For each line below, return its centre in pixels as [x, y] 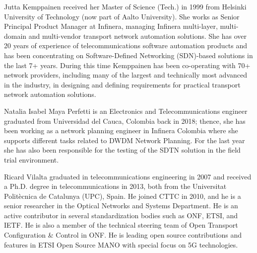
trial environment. [32, 159]
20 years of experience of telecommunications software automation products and [126, 45]
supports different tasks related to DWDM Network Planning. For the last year [125, 140]
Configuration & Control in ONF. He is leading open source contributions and [123, 235]
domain [15, 36]
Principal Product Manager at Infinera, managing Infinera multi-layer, [111, 26]
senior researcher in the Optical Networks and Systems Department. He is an [121, 206]
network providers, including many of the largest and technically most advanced [126, 75]
